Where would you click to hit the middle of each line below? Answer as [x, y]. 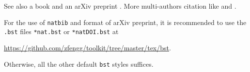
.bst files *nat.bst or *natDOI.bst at [61, 31]
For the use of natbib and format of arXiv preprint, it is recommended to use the [125, 22]
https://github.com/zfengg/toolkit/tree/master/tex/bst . [87, 47]
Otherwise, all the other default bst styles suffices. [79, 64]
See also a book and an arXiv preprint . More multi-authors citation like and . [120, 6]
